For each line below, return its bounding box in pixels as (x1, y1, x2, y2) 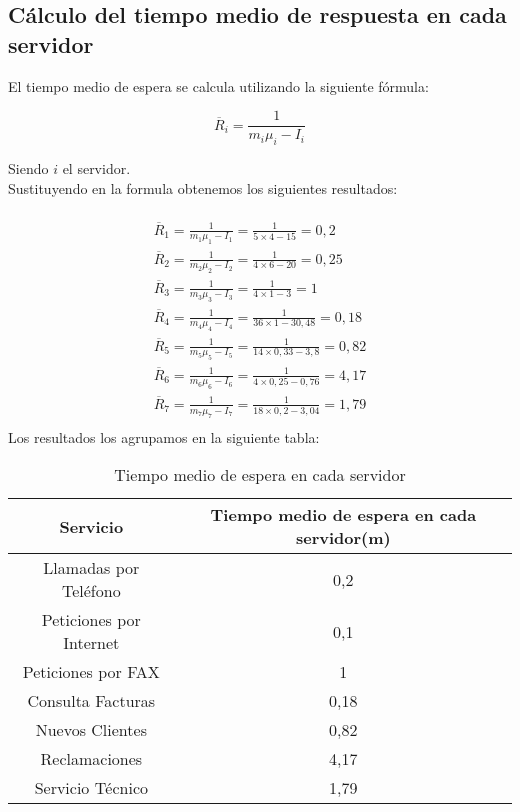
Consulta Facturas (27, 689, 156, 713)
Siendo (8, 158, 49, 179)
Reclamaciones (40, 747, 143, 771)
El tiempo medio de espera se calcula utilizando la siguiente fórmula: (8, 75, 429, 96)
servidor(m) (295, 526, 391, 550)
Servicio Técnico (34, 776, 149, 800)
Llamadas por (43, 556, 140, 580)
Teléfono (61, 579, 121, 603)
